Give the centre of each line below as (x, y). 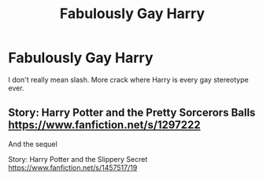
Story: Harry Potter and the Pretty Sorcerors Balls (132, 113)
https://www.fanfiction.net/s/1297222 (104, 125)
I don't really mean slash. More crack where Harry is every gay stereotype (129, 79)
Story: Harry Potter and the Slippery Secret (78, 159)
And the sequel (33, 144)
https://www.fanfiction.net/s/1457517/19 (73, 167)
